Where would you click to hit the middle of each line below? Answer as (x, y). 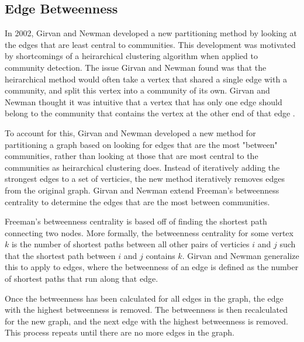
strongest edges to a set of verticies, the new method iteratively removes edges (145, 179)
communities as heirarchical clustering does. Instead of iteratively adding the (142, 167)
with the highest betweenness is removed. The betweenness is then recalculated (146, 310)
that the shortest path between (60, 255)
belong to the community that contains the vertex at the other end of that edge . (150, 113)
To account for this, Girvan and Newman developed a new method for (130, 132)
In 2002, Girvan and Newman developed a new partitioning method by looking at (151, 33)
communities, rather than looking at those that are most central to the (132, 156)
